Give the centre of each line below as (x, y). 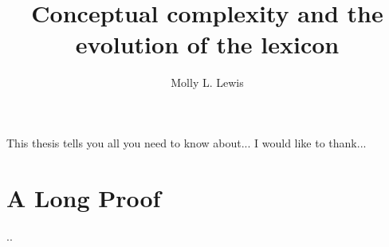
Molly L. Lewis (207, 82)
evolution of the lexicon (207, 44)
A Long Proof (84, 197)
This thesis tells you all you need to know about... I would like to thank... (187, 142)
